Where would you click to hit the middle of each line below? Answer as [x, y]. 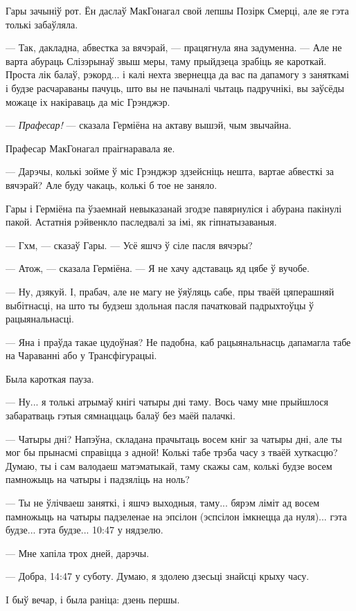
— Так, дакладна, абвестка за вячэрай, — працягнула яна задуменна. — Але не [174, 47]
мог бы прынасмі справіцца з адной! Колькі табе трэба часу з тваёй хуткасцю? [172, 452]
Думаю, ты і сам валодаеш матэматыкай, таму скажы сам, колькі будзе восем [169, 465]
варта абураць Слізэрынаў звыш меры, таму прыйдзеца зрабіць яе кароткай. [166, 61]
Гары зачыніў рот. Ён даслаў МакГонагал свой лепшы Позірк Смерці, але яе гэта [177, 10]
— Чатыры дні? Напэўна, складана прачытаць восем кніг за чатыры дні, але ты [174, 438]
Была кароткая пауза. [50, 378]
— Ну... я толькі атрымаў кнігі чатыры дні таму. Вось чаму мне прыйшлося [167, 402]
